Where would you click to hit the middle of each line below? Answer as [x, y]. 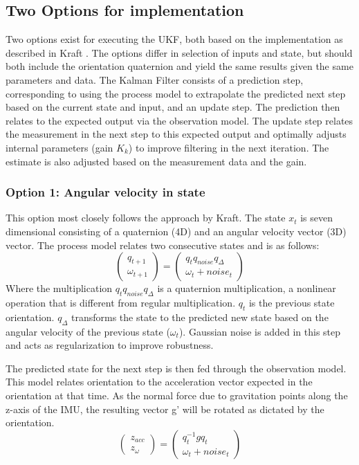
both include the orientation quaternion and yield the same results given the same [179, 66]
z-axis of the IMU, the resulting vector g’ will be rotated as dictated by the [165, 409]
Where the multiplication [59, 288]
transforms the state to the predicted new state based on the [200, 317]
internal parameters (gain [59, 147]
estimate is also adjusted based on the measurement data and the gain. [156, 161]
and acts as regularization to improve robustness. [110, 345]
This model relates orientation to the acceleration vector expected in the [159, 382]
